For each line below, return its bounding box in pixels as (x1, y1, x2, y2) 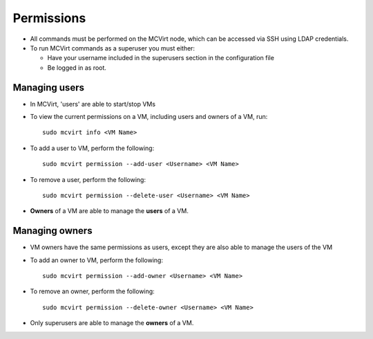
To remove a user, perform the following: (30, 175, 146, 183)
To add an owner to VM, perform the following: (30, 256, 164, 264)
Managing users (12, 82, 84, 93)
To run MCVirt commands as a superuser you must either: (30, 44, 195, 52)
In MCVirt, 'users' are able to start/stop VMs (30, 100, 155, 108)
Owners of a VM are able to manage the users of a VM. (30, 207, 189, 215)
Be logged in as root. (47, 63, 107, 72)
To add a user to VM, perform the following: (30, 144, 155, 152)
